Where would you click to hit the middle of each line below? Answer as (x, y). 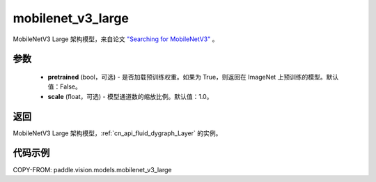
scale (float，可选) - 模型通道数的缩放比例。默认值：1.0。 (130, 96)
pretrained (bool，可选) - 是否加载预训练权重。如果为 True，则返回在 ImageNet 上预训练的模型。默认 (193, 77)
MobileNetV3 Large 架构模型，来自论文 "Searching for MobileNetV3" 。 (116, 39)
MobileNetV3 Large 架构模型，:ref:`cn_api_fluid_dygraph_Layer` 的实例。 (117, 133)
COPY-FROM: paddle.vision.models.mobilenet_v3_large (92, 169)
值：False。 (64, 86)
